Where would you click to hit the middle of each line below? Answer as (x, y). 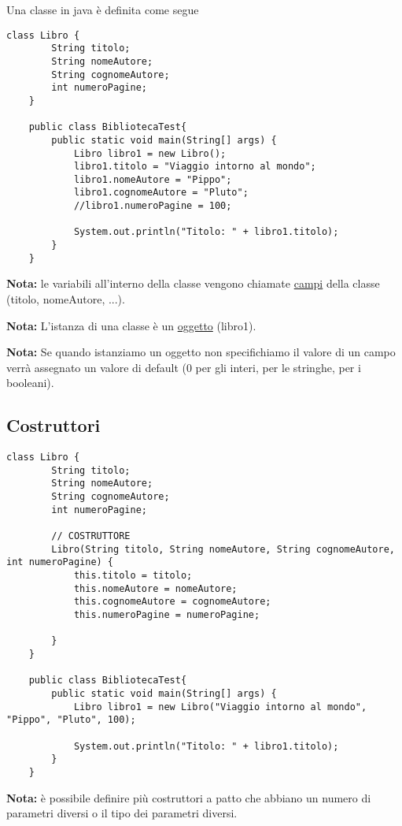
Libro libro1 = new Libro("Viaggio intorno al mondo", (220, 707)
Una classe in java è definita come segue (103, 9)
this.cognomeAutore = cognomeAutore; (172, 602)
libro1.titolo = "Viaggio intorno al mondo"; (195, 167)
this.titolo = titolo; (133, 576)
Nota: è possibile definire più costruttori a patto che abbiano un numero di (189, 797)
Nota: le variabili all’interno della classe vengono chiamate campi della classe (193, 283)
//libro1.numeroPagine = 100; (153, 206)
